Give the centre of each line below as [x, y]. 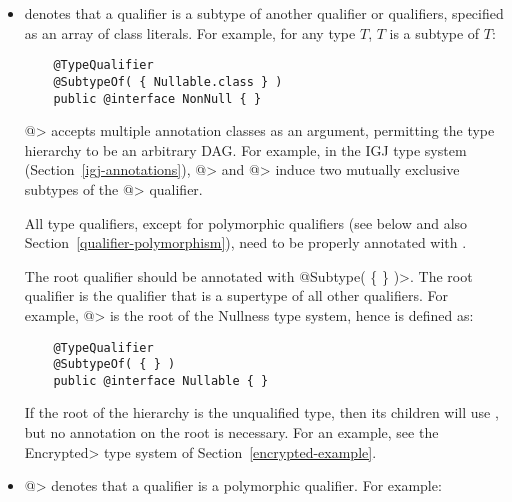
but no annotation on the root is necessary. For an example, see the [231, 432]
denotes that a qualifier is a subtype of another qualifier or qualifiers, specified [264, 13]
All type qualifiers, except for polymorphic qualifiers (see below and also [246, 222]
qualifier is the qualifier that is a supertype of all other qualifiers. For [236, 295]
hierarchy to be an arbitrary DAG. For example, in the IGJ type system [245, 149]
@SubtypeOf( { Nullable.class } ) [168, 81]
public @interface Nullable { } [161, 380]
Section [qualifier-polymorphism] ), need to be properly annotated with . [245, 242]
